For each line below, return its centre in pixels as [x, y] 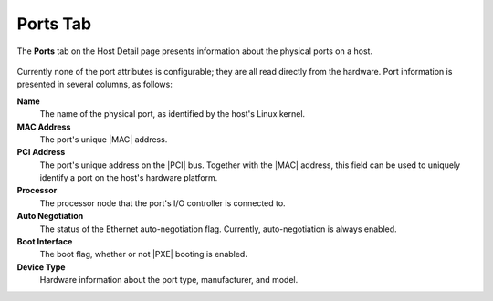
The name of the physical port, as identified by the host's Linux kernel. [173, 114]
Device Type [41, 267]
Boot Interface [45, 242]
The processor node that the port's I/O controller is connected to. [163, 203]
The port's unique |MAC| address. [104, 139]
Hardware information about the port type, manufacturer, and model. [169, 280]
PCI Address [41, 152]
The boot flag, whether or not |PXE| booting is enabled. [144, 254]
